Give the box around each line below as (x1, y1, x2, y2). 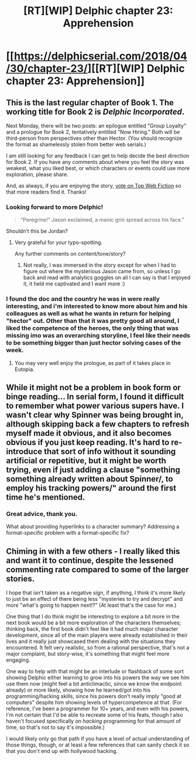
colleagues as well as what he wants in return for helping (6, 309, 171, 318)
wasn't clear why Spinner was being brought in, (6, 410, 184, 419)
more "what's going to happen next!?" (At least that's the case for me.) (6, 601, 177, 609)
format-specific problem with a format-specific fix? (6, 529, 130, 537)
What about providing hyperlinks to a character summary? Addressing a (6, 523, 180, 530)
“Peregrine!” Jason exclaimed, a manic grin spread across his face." (20, 216, 184, 223)
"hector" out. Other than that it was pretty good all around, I (6, 317, 180, 325)
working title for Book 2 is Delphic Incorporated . (6, 106, 185, 116)
